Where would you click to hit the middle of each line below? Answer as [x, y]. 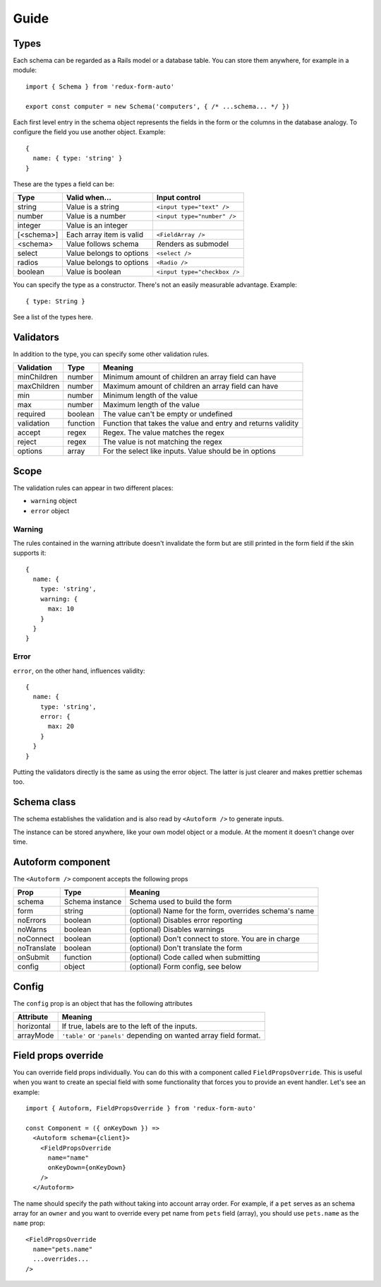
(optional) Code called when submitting [195, 958]
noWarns [32, 929]
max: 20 [61, 727]
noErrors [32, 920]
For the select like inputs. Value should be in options [189, 451]
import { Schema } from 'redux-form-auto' [100, 86]
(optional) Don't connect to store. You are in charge [214, 939]
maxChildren [38, 387]
